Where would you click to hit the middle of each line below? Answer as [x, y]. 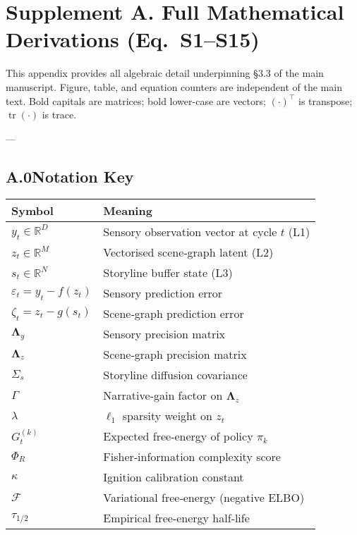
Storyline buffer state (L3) [168, 273]
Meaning [128, 211]
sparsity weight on [168, 416]
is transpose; [326, 100]
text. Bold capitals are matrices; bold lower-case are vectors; [136, 100]
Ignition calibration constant [174, 477]
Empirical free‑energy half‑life [176, 518]
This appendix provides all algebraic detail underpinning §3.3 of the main [165, 73]
